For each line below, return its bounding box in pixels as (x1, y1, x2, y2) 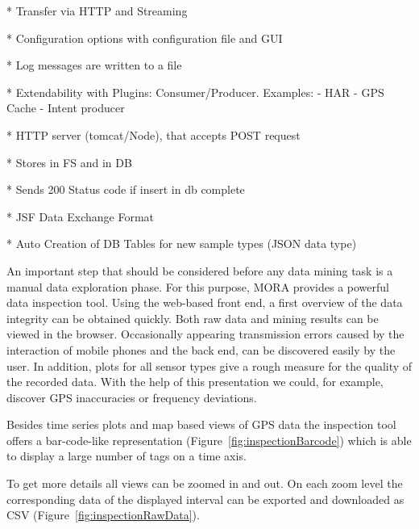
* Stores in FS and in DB (6, 153, 132, 170)
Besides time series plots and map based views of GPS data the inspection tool (6, 416, 396, 433)
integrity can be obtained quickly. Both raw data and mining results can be (6, 309, 379, 326)
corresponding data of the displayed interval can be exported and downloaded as (6, 490, 404, 507)
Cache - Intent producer (6, 99, 125, 116)
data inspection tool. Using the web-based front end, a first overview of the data (6, 294, 403, 311)
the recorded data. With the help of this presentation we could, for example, (6, 373, 384, 390)
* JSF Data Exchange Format (6, 208, 155, 225)
